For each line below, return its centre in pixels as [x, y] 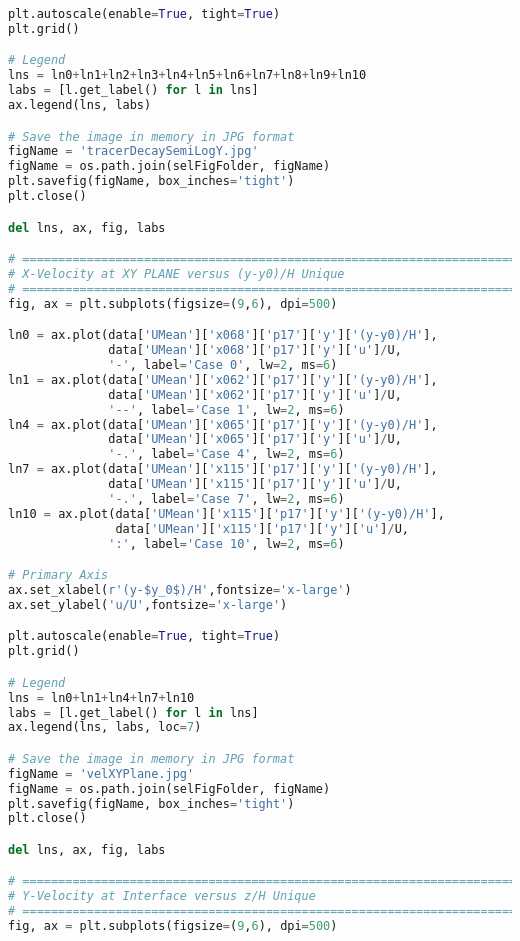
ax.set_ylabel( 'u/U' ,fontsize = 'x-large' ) [148, 604]
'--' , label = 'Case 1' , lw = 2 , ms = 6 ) [226, 409]
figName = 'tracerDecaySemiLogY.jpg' [133, 151]
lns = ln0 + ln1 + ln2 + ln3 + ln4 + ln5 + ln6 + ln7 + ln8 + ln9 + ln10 [187, 75]
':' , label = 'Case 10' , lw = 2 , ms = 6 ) [226, 543]
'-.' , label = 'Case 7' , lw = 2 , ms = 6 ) [226, 498]
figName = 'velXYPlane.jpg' [101, 773]
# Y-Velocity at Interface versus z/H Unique [162, 896]
